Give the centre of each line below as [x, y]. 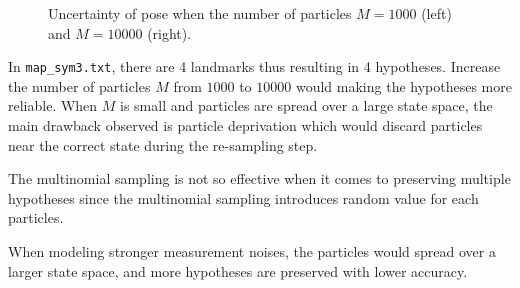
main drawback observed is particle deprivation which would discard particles [245, 125]
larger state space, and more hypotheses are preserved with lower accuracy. [238, 270]
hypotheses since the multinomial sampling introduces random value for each [243, 197]
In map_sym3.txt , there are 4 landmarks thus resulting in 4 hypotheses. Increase [254, 66]
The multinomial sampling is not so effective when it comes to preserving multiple [259, 178]
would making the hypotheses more [403, 85]
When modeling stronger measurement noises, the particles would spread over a [252, 251]
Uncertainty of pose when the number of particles [200, 13]
